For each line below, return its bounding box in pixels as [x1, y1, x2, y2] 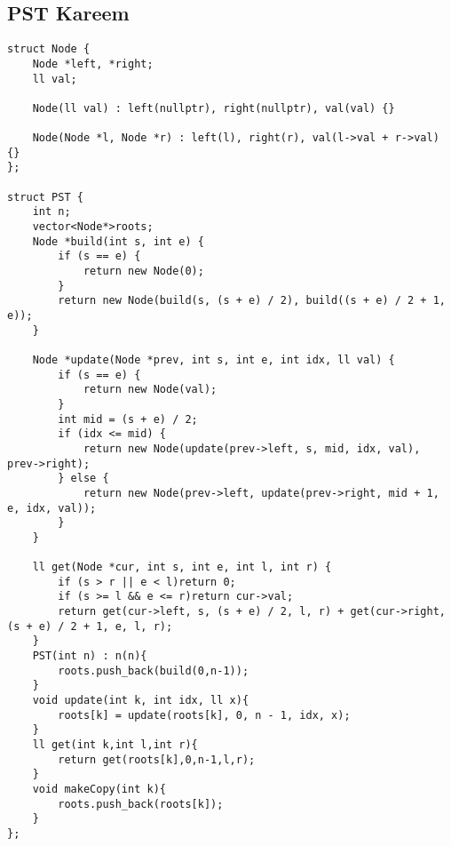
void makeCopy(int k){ [32, 783, 166, 796]
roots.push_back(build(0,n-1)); [58, 664, 249, 677]
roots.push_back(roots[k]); [58, 797, 224, 810]
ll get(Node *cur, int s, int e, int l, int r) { [32, 561, 332, 574]
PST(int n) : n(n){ [32, 650, 147, 663]
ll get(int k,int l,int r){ [32, 738, 198, 752]
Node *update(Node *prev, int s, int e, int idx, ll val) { [32, 353, 395, 366]
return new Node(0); [83, 265, 204, 278]
